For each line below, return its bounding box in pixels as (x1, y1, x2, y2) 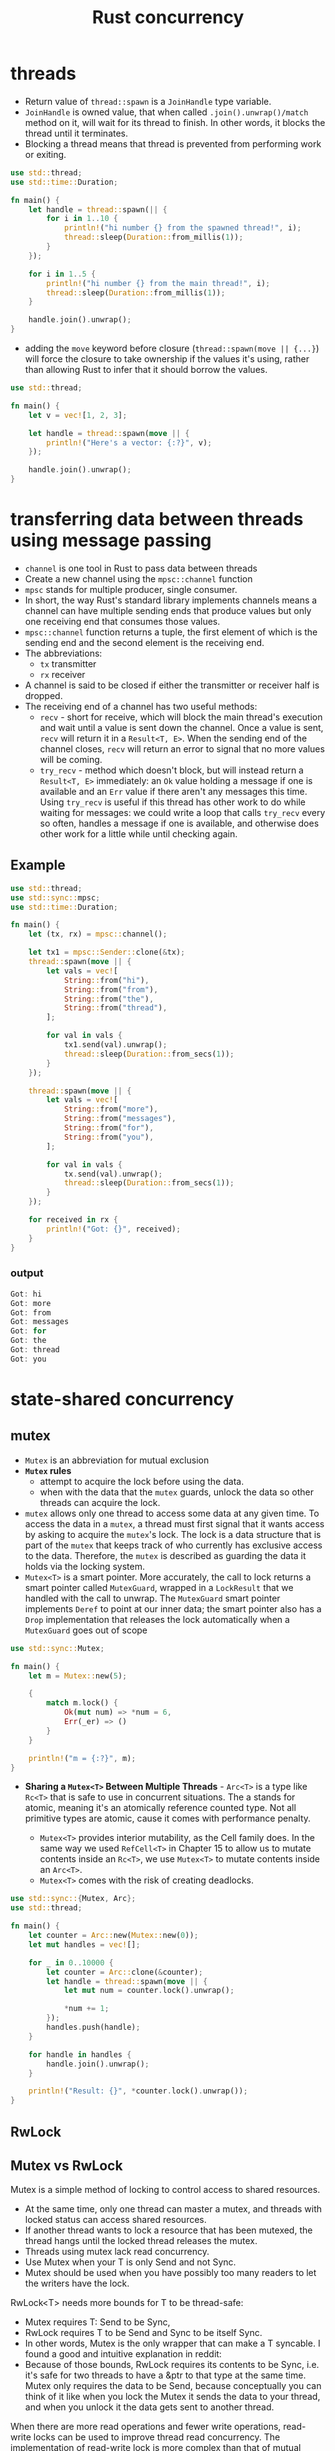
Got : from (10, 1307, 52, 1318)
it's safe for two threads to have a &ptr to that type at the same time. (24, 2369, 307, 2381)
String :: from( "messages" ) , (63, 1114, 177, 1124)
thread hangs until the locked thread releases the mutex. (24, 2235, 258, 2247)
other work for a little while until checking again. (39, 828, 238, 840)
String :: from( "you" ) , (63, 1132, 155, 1142)
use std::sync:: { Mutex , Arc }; (10, 1894, 137, 1904)
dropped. (24, 690, 63, 701)
